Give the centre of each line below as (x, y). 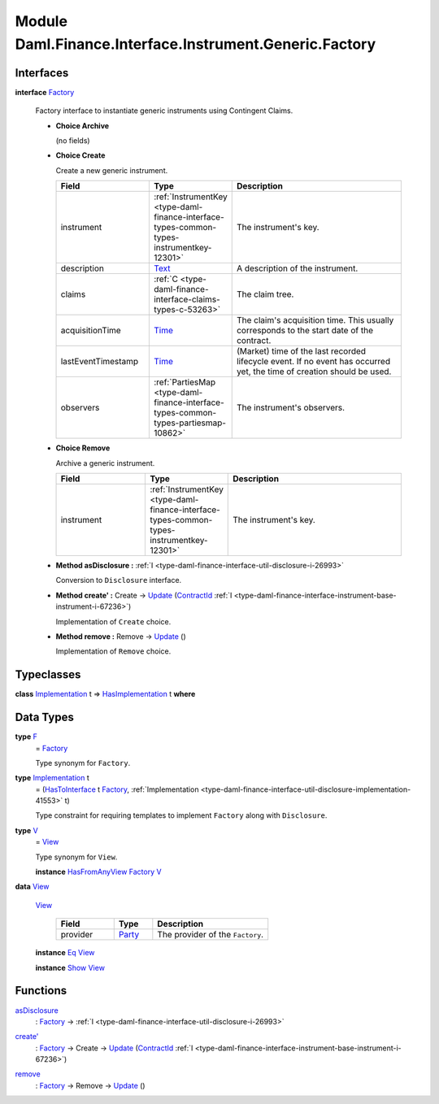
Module (41, 21)
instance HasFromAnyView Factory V (98, 872)
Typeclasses (48, 675)
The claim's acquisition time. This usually (315, 320)
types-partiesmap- (190, 423)
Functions (41, 991)
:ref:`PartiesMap (184, 382)
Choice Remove (83, 448)
